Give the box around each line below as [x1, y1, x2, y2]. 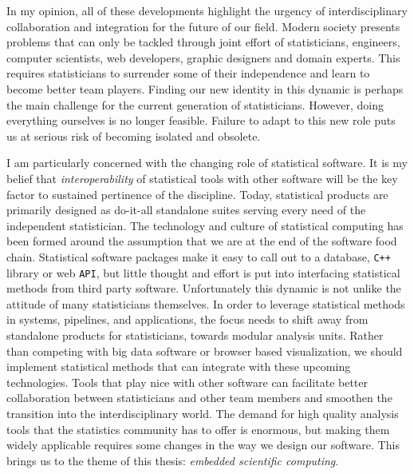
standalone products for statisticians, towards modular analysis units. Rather [6, 327, 384, 343]
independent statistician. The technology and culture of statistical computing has [6, 217, 404, 233]
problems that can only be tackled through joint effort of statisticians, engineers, [6, 34, 400, 50]
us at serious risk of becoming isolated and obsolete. [6, 127, 261, 144]
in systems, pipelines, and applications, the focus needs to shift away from [6, 311, 369, 328]
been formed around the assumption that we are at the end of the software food [6, 233, 397, 249]
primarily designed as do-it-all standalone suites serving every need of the [6, 201, 366, 218]
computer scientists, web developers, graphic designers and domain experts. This [6, 49, 400, 66]
